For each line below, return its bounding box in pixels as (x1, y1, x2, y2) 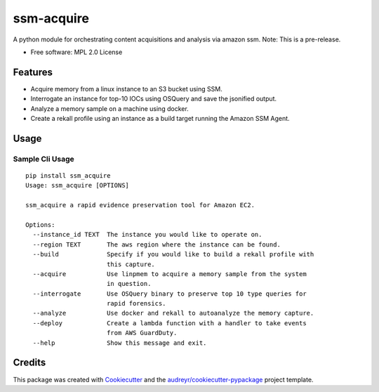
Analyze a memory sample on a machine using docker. (30, 104, 189, 112)
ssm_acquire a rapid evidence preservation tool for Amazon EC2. (25, 201, 255, 209)
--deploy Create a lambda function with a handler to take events (32, 319, 307, 327)
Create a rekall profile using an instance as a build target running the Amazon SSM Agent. (30, 115, 291, 123)
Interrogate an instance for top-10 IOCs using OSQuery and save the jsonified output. (30, 95, 277, 103)
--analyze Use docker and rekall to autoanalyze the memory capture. (32, 309, 314, 318)
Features (13, 66, 53, 78)
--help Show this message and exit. (32, 339, 207, 347)
